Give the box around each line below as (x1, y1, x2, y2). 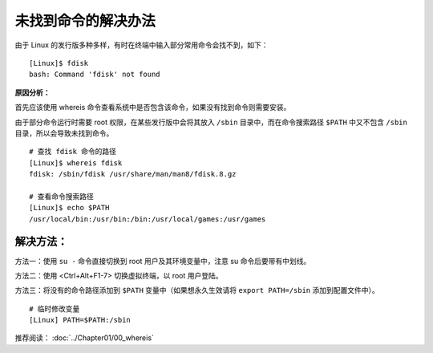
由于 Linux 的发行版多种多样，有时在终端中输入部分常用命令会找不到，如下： (14, 40, 269, 50)
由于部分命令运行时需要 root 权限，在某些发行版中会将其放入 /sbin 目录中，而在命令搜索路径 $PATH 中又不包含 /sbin (14, 117, 408, 127)
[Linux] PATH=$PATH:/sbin (29, 315, 132, 325)
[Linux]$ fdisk (29, 59, 89, 67)
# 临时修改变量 (29, 304, 80, 313)
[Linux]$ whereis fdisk (29, 158, 123, 168)
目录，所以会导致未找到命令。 (14, 128, 114, 138)
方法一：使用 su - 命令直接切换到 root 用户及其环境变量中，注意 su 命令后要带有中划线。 (14, 256, 311, 266)
